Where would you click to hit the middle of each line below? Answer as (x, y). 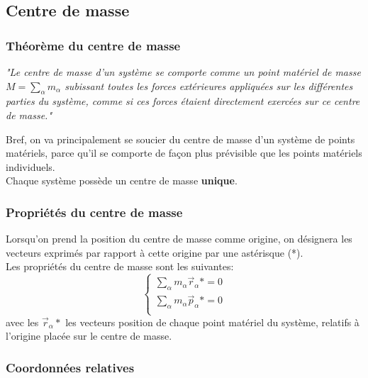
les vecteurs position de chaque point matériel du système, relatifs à (212, 322)
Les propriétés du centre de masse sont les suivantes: (120, 266)
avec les (22, 322)
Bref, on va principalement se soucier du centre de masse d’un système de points (180, 139)
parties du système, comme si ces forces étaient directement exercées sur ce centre (183, 101)
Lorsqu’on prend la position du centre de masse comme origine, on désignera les (179, 239)
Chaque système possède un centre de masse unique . (122, 180)
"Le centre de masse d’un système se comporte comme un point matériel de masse (183, 72)
